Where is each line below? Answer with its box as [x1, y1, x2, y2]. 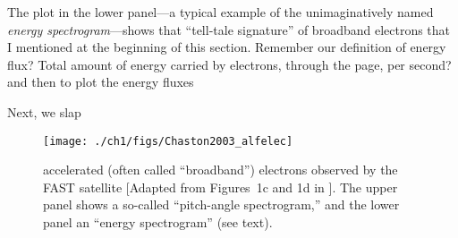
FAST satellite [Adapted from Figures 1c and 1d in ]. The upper [43, 177, 398, 196]
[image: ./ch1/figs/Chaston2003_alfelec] [43, 134, 293, 148]
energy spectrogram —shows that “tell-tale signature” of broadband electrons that [7, 20, 451, 38]
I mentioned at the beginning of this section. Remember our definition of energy [7, 38, 446, 56]
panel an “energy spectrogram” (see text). [43, 213, 273, 231]
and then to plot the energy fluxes [7, 72, 194, 91]
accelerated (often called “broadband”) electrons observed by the [43, 160, 398, 179]
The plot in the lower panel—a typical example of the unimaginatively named [7, 3, 434, 21]
